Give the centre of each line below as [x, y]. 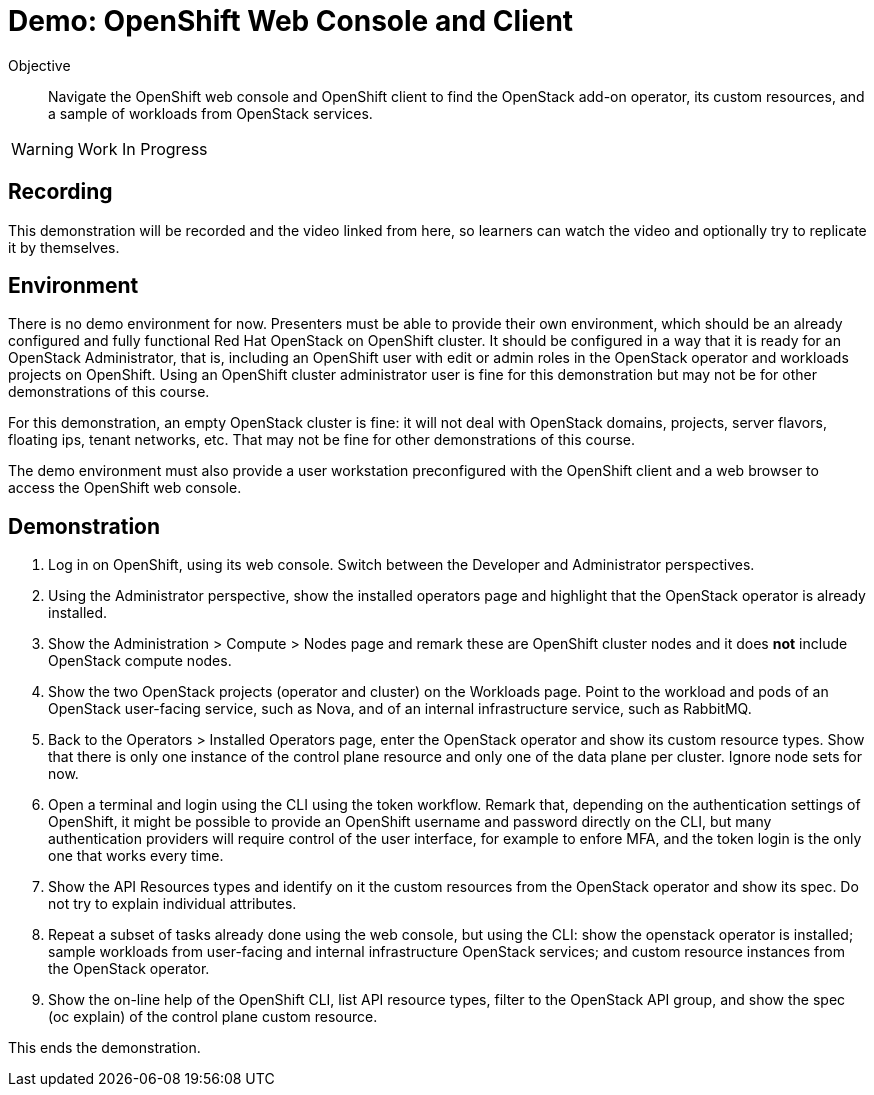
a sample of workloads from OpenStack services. [210, 113]
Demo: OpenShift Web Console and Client [291, 21]
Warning [42, 148]
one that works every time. [136, 856]
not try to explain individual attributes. [172, 904]
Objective [39, 65]
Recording [60, 192]
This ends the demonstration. [104, 1048]
